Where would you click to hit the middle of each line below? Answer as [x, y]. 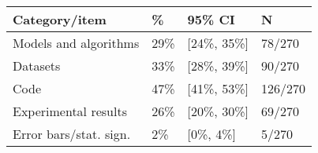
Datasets [37, 66]
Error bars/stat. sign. [72, 134]
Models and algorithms [76, 43]
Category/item [60, 19]
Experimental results [70, 111]
